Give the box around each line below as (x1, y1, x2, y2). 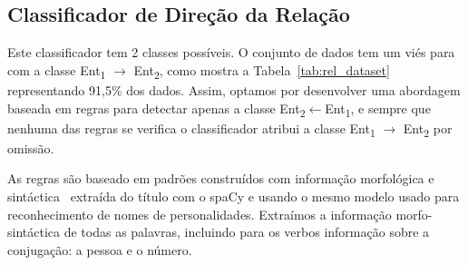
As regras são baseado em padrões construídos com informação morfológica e (7, 169, 434, 188)
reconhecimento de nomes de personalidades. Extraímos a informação (7, 204, 392, 223)
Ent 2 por (403, 118, 453, 140)
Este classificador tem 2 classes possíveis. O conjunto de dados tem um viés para (7, 43, 455, 62)
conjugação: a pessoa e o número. (7, 240, 192, 259)
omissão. (7, 138, 54, 157)
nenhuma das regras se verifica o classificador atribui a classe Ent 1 (7, 118, 375, 140)
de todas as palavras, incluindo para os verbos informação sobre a (63, 222, 430, 241)
